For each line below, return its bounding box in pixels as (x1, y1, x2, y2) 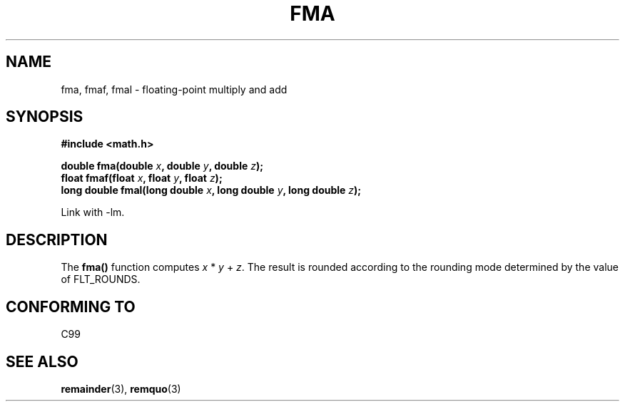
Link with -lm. (61, 206, 125, 219)
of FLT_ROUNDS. (61, 273, 141, 286)
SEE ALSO (6, 352, 78, 371)
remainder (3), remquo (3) (61, 382, 181, 395)
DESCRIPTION (6, 230, 108, 249)
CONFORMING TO (6, 297, 136, 316)
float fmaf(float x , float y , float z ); (61, 172, 223, 185)
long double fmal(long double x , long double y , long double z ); (61, 184, 362, 197)
